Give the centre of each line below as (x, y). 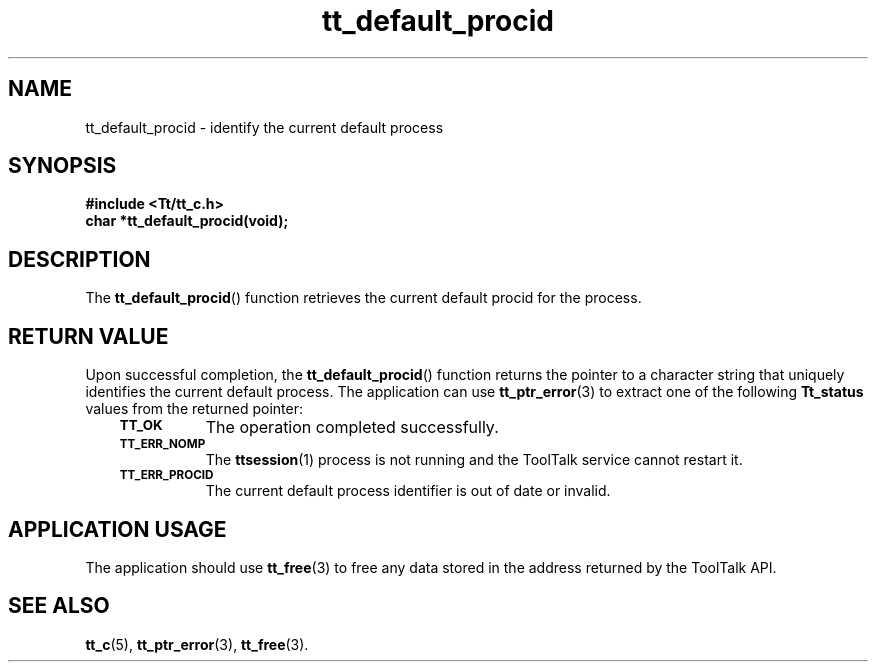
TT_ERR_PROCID (166, 475)
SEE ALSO (59, 606)
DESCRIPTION (79, 259)
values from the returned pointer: (194, 409)
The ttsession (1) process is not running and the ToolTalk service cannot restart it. (474, 460)
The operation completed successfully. (352, 427)
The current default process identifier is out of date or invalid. (408, 491)
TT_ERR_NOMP (162, 444)
